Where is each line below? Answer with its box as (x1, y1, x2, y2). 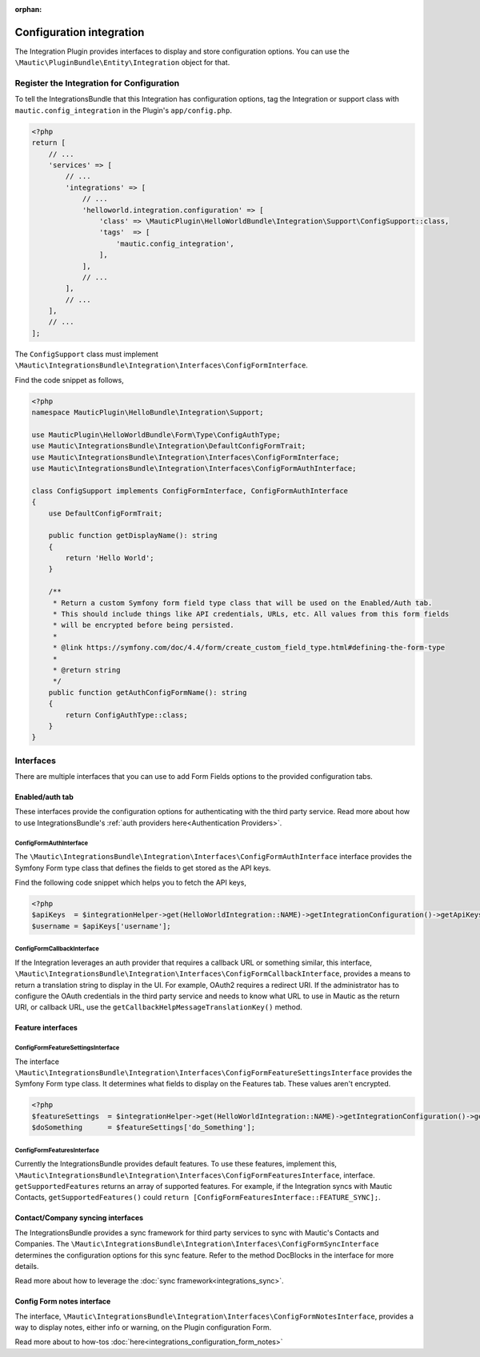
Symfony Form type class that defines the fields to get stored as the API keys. (14, 863, 271, 873)
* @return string (52, 665, 121, 674)
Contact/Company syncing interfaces (14, 1213, 144, 1223)
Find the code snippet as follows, (14, 375, 124, 384)
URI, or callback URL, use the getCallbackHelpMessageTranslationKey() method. (14, 1002, 303, 1012)
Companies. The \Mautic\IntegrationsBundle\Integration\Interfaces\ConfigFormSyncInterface (14, 1239, 379, 1249)
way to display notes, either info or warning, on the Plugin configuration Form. (14, 1323, 272, 1332)
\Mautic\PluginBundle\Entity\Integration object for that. (14, 58, 230, 67)
